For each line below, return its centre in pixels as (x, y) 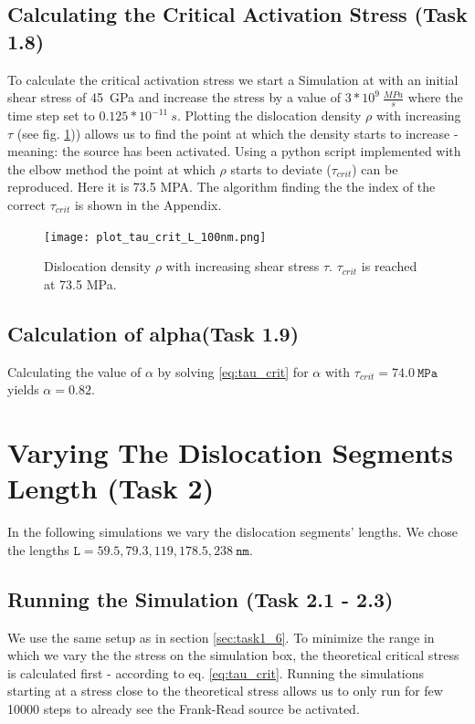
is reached (389, 266)
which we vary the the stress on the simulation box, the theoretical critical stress (233, 655)
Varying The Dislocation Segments (230, 452)
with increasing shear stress (243, 266)
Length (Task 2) (111, 488)
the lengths (38, 549)
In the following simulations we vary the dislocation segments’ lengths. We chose (232, 532)
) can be (375, 168)
